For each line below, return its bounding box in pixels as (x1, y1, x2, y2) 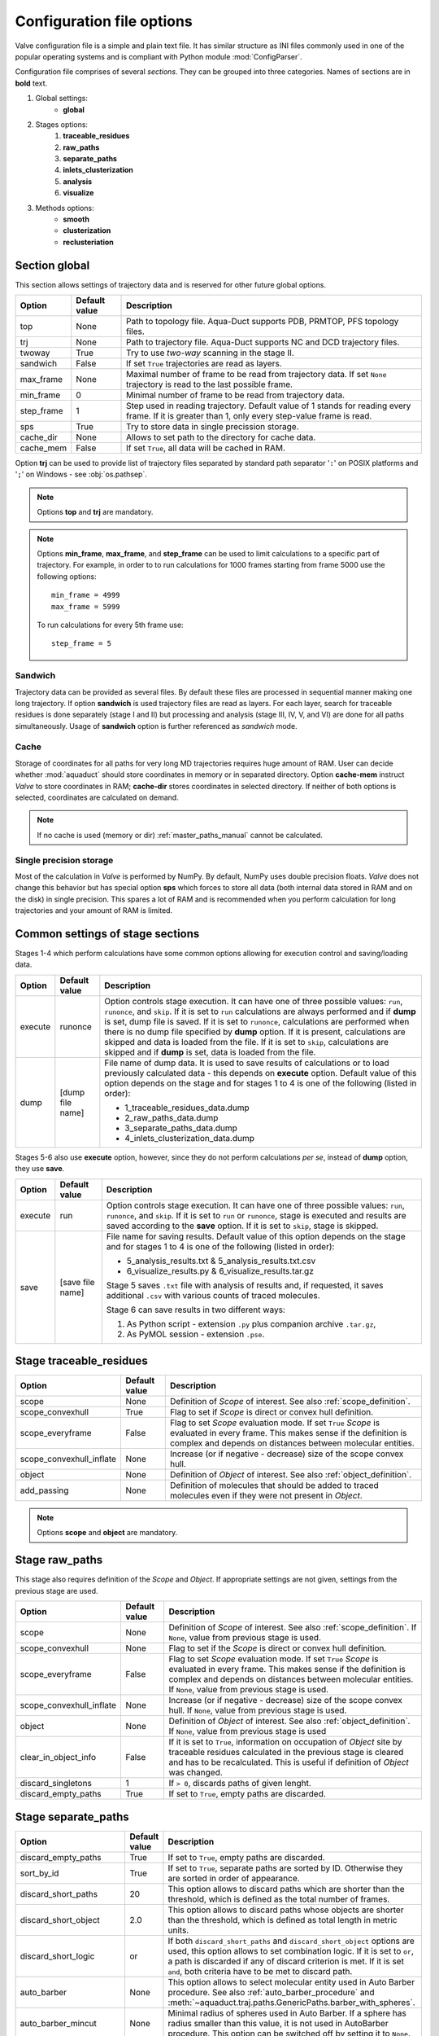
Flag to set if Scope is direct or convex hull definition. (169, 1406, 374, 1418)
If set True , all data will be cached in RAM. (126, 442, 286, 454)
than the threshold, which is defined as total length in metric (167, 1914, 398, 1925)
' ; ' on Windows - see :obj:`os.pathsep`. (15, 469, 148, 480)
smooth (63, 214, 89, 224)
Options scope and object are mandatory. (37, 1528, 178, 1538)
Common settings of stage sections (15, 927, 200, 941)
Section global (15, 258, 90, 272)
